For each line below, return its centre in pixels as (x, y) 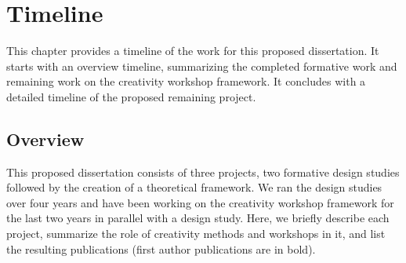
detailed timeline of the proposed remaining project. (131, 96)
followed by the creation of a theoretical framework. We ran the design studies (194, 187)
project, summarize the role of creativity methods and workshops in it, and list (196, 234)
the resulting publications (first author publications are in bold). (161, 248)
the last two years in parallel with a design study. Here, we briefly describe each (198, 218)
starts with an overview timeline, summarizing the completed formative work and (202, 66)
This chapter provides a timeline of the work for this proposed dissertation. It (193, 51)
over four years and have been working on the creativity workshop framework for (200, 202)
